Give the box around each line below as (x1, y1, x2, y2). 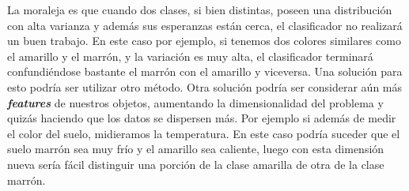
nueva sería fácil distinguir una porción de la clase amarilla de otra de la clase (7, 155, 384, 172)
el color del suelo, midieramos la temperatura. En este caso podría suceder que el (7, 125, 400, 141)
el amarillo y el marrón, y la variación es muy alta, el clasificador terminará (7, 47, 373, 64)
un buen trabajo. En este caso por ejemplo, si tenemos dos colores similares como (7, 32, 401, 49)
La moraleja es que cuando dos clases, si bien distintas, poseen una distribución (7, 2, 392, 17)
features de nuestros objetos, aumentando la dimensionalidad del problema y (7, 94, 384, 110)
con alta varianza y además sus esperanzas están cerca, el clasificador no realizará (7, 17, 403, 33)
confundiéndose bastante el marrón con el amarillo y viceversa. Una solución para (7, 63, 403, 80)
